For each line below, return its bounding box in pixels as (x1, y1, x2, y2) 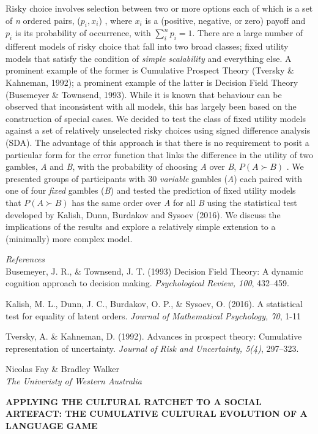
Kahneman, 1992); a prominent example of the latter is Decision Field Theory (6, 75, 298, 88)
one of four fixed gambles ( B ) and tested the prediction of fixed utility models (6, 184, 296, 197)
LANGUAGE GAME (6, 419, 98, 432)
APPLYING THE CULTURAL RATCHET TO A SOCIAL (6, 395, 262, 408)
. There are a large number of (192, 26, 303, 39)
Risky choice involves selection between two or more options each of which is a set (6, 2, 313, 14)
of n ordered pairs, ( (6, 13, 81, 26)
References (6, 253, 45, 265)
